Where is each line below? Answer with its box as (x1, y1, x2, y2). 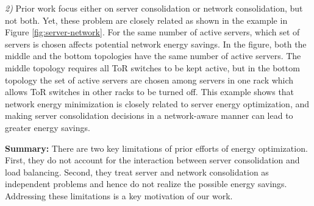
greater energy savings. (5, 121, 90, 133)
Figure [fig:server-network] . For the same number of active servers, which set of (5, 26, 300, 38)
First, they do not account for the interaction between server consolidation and (5, 154, 300, 166)
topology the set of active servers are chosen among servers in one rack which (5, 73, 294, 86)
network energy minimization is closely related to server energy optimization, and (5, 97, 309, 110)
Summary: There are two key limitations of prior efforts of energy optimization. (5, 141, 308, 154)
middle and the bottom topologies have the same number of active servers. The (5, 49, 301, 62)
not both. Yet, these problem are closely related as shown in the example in (5, 13, 288, 26)
